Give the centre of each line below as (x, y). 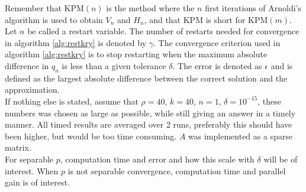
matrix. (18, 147)
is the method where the (150, 8)
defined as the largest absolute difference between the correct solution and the (146, 78)
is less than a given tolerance (114, 65)
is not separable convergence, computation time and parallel (177, 170)
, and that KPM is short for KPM (206, 19)
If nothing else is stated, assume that (72, 101)
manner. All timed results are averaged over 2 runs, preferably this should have (149, 124)
